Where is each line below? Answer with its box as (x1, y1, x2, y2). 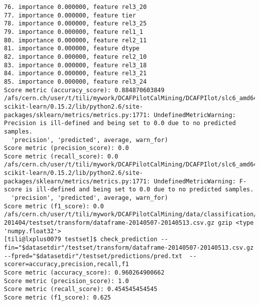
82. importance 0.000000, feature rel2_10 (4, 53, 147, 60)
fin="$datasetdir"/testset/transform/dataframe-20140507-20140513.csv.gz (4, 244, 254, 252)
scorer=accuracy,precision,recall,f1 (4, 261, 129, 268)
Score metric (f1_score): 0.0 (4, 202, 104, 210)
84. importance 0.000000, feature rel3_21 (4, 70, 147, 77)
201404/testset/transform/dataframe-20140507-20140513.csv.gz (4, 219, 215, 227)
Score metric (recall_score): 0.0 (4, 152, 119, 160)
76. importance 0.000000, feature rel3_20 (4, 3, 147, 10)
